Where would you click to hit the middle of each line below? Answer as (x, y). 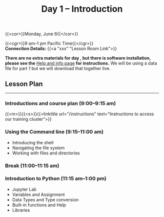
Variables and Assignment (38, 195)
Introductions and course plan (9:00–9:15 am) (61, 103)
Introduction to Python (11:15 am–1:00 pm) (56, 178)
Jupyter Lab (24, 189)
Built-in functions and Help (39, 205)
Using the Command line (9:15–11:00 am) (54, 132)
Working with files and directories (46, 153)
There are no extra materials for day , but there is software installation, (78, 58)
